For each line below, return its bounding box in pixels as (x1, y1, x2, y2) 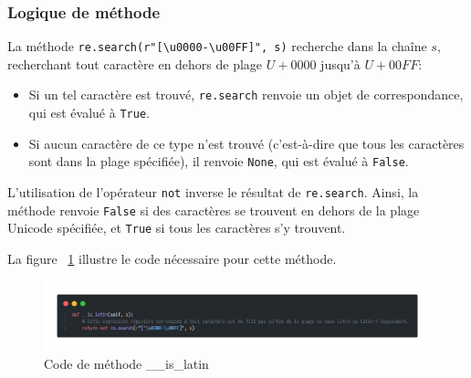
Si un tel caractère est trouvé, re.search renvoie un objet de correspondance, (28, 85, 464, 104)
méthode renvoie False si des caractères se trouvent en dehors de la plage (7, 200, 420, 219)
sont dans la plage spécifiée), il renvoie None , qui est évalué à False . (28, 152, 409, 171)
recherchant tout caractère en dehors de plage (7, 54, 263, 73)
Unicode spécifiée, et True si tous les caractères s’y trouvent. (7, 218, 346, 237)
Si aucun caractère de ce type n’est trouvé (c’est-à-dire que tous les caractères (28, 133, 465, 152)
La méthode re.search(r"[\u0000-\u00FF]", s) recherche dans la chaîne (7, 37, 427, 56)
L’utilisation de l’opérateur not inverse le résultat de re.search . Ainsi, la (7, 183, 419, 202)
